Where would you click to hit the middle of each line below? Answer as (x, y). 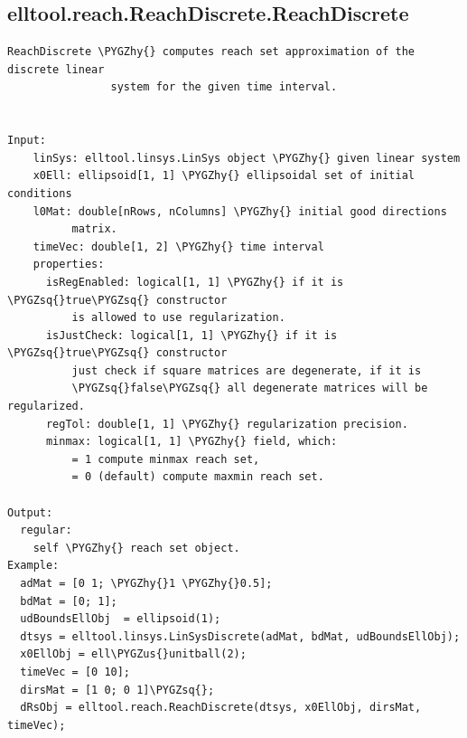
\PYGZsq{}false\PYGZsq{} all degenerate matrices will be (250, 388)
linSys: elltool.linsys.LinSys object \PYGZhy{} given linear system (247, 158)
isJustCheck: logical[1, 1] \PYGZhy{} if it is (191, 335)
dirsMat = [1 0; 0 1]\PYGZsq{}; (117, 690)
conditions (40, 193)
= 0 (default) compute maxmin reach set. (198, 477)
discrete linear (56, 69)
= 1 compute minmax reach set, (166, 459)
